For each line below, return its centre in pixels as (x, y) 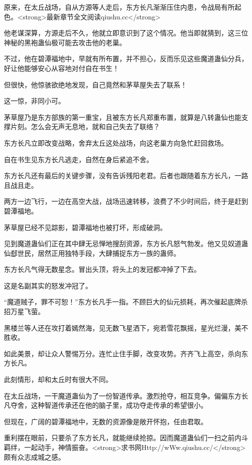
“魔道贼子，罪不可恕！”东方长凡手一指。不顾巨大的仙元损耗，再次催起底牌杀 (126, 302)
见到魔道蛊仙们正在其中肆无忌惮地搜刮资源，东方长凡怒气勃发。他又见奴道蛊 (126, 243)
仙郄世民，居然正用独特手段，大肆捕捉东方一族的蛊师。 (92, 253)
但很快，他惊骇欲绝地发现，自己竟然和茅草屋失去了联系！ (95, 84)
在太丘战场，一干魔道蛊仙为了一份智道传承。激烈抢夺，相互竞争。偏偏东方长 (126, 395)
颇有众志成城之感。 (34, 457)
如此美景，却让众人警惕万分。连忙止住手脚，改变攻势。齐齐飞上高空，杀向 (123, 353)
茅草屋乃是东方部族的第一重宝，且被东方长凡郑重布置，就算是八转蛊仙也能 (123, 117)
